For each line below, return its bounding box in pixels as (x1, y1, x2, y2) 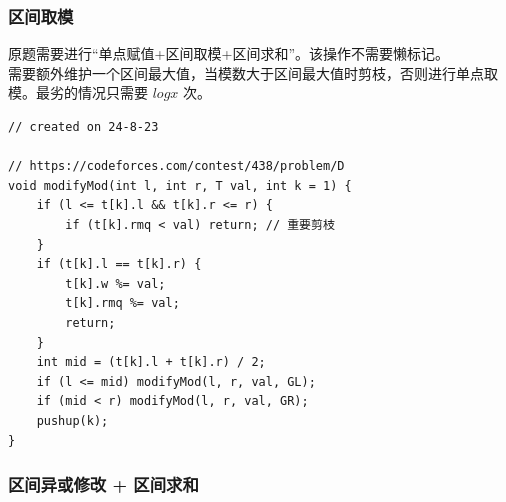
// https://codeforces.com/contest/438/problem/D (8, 159, 345, 174)
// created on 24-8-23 (8, 120, 159, 134)
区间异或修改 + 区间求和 (8, 472, 199, 497)
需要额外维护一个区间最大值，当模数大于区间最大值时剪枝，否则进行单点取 (8, 62, 498, 83)
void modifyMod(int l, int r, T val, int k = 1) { (8, 178, 352, 193)
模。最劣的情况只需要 (8, 82, 148, 103)
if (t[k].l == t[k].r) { (36, 257, 202, 272)
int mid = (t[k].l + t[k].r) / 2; (36, 355, 266, 370)
